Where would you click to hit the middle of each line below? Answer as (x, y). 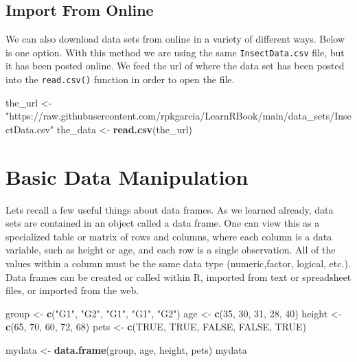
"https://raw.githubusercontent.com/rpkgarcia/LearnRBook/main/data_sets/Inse (178, 116)
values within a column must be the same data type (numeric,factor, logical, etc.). (178, 263)
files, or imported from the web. (72, 290)
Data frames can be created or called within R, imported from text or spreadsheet (178, 276)
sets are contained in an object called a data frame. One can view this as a (163, 223)
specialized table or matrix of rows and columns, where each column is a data (169, 236)
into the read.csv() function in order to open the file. (120, 79)
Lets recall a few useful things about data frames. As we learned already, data (170, 209)
